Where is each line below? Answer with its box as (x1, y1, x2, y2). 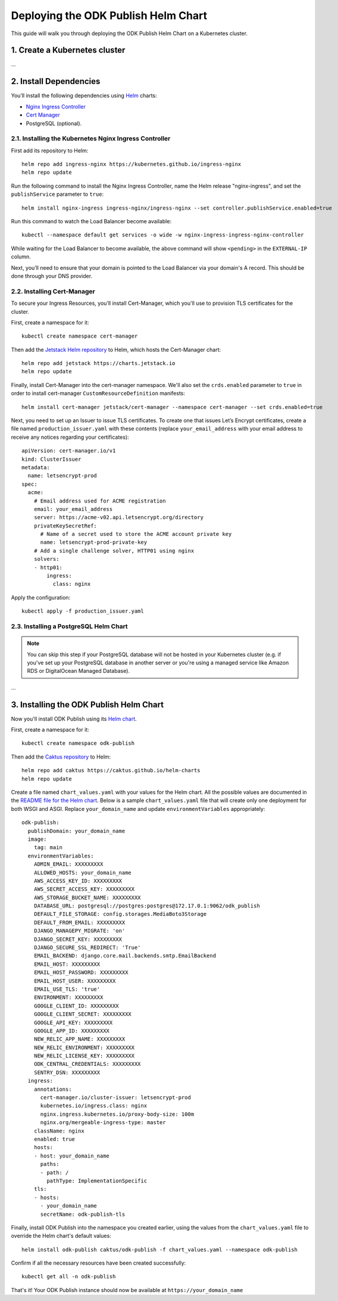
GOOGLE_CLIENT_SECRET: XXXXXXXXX (33, 1011, 132, 1018)
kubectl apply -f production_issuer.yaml (21, 608, 144, 614)
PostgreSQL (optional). (26, 120, 82, 127)
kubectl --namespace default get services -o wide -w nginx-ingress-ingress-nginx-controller (21, 232, 304, 238)
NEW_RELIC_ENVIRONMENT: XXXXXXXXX (33, 1044, 135, 1051)
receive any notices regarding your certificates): (11, 433, 129, 441)
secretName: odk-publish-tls (40, 1210, 126, 1218)
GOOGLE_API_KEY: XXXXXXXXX (33, 1019, 113, 1026)
